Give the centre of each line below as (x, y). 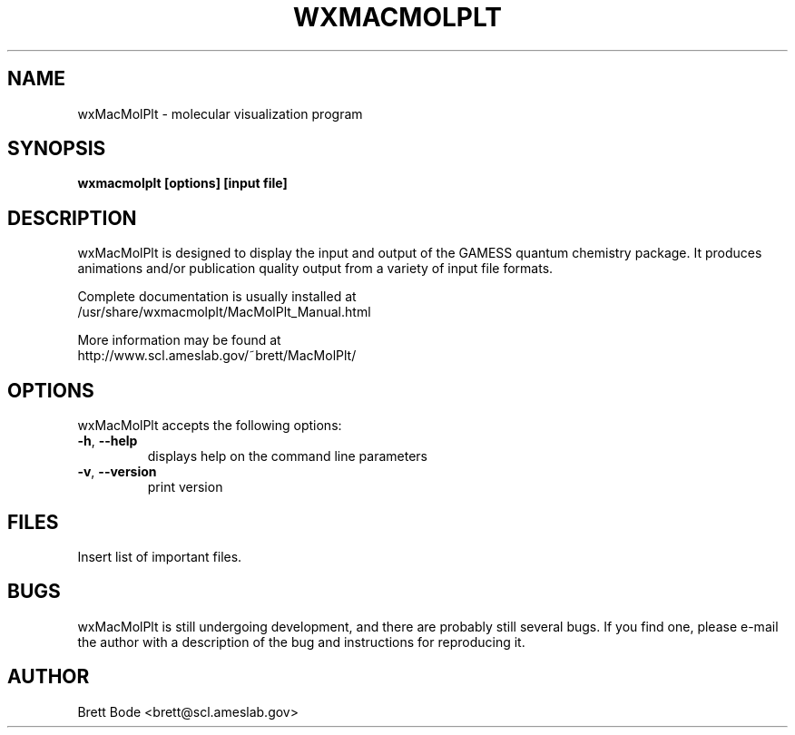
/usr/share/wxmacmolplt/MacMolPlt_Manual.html (224, 312)
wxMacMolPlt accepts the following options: (210, 426)
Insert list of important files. (160, 556)
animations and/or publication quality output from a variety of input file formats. (315, 269)
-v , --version (117, 472)
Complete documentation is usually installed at (217, 297)
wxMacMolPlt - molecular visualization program (220, 113)
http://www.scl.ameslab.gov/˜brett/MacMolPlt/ (217, 356)
